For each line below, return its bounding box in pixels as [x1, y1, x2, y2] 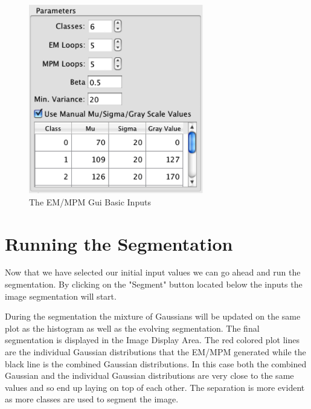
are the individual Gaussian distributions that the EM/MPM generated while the [5, 346, 306, 358]
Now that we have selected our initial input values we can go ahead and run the [5, 266, 301, 279]
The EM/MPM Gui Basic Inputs [29, 195, 151, 208]
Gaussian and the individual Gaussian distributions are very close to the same [5, 369, 294, 382]
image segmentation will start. [5, 289, 117, 302]
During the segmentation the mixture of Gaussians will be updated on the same [5, 310, 301, 323]
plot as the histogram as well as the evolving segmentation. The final [5, 321, 260, 334]
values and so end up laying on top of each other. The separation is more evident [5, 381, 305, 393]
